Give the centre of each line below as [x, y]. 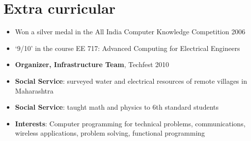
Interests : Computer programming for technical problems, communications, [130, 123]
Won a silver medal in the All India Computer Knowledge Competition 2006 [130, 32]
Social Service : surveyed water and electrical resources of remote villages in [131, 81]
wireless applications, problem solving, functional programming [110, 133]
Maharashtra [34, 90]
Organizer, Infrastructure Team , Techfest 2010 [92, 64]
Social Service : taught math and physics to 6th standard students [117, 107]
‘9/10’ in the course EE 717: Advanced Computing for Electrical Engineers [127, 48]
